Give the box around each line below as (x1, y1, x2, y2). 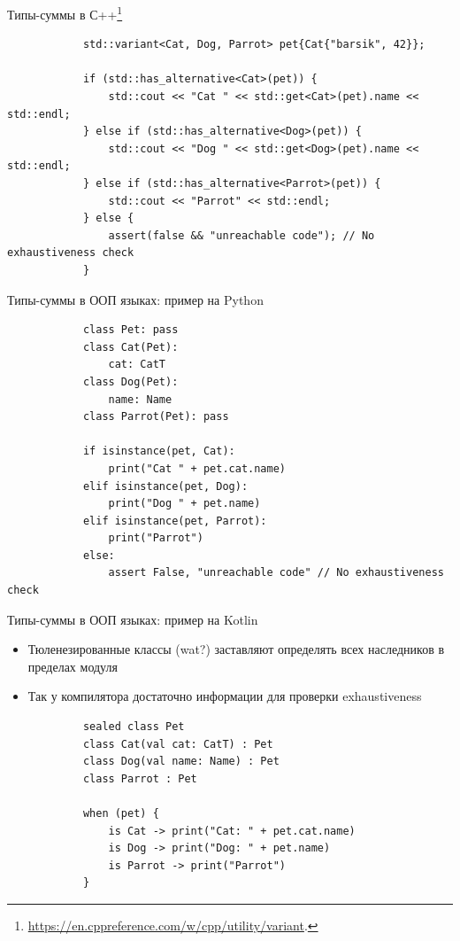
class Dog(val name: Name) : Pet (82, 755, 280, 768)
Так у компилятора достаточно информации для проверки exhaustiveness (27, 687, 422, 705)
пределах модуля (27, 657, 118, 675)
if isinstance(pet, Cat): (82, 445, 235, 458)
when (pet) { (82, 807, 159, 820)
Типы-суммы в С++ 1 (7, 3, 123, 23)
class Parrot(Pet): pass (82, 410, 229, 424)
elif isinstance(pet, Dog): (82, 479, 249, 493)
